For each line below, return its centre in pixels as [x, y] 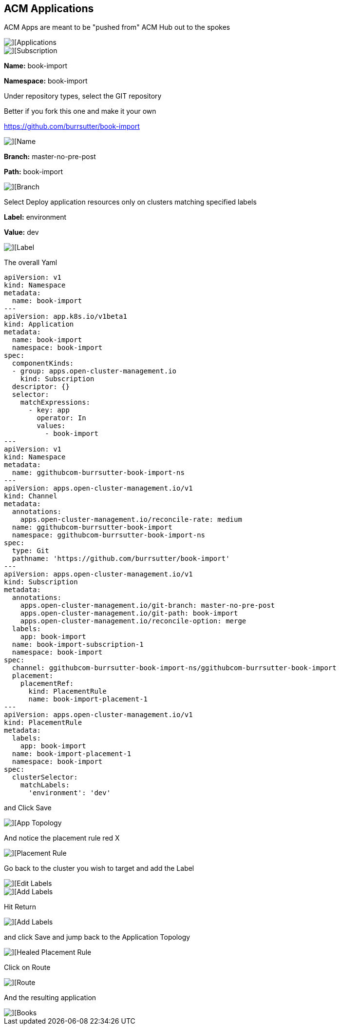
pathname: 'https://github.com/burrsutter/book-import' [121, 559]
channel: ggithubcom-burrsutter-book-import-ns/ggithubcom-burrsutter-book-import [174, 668]
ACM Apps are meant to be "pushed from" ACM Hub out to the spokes [117, 27]
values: [51, 426]
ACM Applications [49, 9]
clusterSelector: [45, 777]
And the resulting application [50, 998]
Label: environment [35, 217]
